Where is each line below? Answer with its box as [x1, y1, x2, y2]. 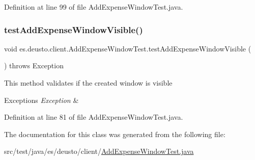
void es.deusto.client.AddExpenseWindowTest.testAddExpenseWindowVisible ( [4, 43, 251, 54]
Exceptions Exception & [4, 94, 79, 105]
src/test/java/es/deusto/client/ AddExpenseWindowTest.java [4, 146, 194, 156]
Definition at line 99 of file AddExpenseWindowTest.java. [4, 2, 183, 12]
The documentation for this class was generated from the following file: [4, 128, 225, 139]
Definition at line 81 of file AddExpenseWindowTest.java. [4, 112, 183, 122]
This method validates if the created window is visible [4, 77, 173, 88]
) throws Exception [4, 60, 64, 71]
